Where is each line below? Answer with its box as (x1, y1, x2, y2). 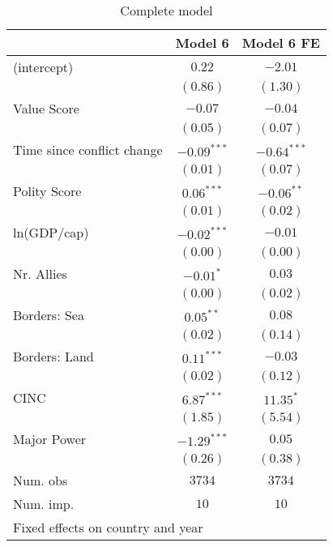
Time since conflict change (13, 140, 163, 159)
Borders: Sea (13, 306, 84, 324)
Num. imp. (13, 494, 75, 513)
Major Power (13, 429, 87, 448)
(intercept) (13, 58, 74, 76)
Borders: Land (13, 347, 94, 365)
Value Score (13, 99, 79, 118)
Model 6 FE (241, 33, 320, 52)
